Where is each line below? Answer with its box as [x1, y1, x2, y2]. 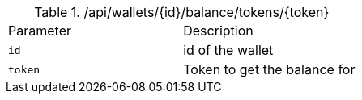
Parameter [8, 23, 71, 39]
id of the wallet [183, 42, 274, 58]
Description [183, 23, 253, 39]
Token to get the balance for [183, 61, 356, 77]
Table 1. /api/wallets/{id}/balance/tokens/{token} [34, 4, 330, 20]
